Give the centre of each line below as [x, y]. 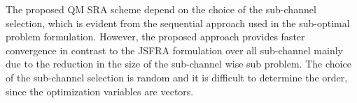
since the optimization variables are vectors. [100, 91]
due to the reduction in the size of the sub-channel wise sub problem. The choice [178, 64]
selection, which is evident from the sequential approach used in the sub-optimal [178, 23]
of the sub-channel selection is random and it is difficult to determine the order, [177, 77]
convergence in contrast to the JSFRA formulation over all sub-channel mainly [174, 50]
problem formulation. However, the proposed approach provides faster [155, 37]
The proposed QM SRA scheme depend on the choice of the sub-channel [161, 9]
